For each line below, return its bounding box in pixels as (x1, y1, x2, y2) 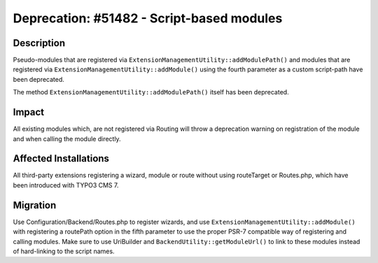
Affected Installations (13, 152, 110, 164)
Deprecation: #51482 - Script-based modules (13, 10, 283, 26)
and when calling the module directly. (13, 134, 122, 143)
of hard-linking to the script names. (13, 247, 115, 255)
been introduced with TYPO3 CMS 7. (13, 180, 119, 189)
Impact (13, 106, 45, 118)
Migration (13, 199, 57, 211)
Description (13, 37, 66, 49)
